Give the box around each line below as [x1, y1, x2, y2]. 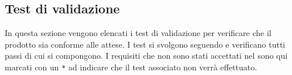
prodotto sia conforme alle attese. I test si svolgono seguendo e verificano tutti [5, 38, 286, 50]
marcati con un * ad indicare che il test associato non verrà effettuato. [5, 60, 257, 73]
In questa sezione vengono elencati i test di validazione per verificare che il [5, 27, 272, 39]
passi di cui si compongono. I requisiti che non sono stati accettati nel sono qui [5, 49, 288, 62]
